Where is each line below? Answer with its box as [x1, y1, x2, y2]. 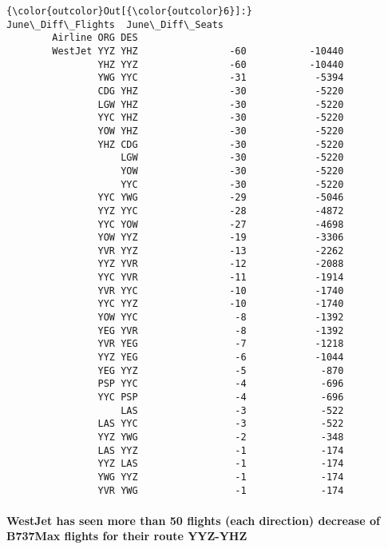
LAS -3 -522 [121, 404, 344, 416]
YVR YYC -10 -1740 [97, 284, 344, 296]
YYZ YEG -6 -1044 [97, 352, 344, 364]
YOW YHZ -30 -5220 [97, 125, 344, 137]
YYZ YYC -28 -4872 [97, 205, 344, 217]
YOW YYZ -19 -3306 [97, 232, 344, 244]
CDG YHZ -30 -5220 [97, 85, 344, 97]
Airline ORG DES [52, 32, 138, 44]
